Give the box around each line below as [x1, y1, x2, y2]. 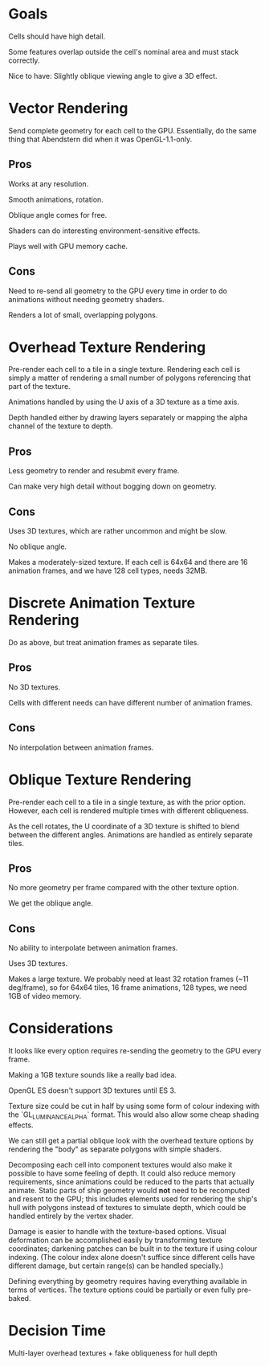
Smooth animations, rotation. [8, 194, 104, 204]
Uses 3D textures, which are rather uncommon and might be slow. [8, 526, 227, 536]
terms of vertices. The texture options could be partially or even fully [8, 1285, 235, 1294]
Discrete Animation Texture [8, 594, 195, 612]
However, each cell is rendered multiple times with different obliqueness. [8, 805, 249, 816]
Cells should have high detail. [8, 31, 106, 41]
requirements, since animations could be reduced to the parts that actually [8, 1176, 255, 1186]
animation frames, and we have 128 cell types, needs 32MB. [8, 566, 207, 575]
